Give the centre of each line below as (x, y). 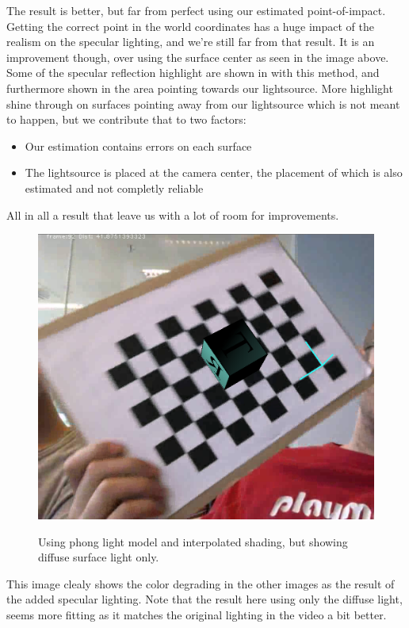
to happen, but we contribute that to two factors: (126, 119)
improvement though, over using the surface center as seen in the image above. (198, 57)
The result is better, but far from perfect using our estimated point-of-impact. (196, 10)
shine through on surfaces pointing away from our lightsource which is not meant (203, 103)
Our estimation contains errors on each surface (138, 146)
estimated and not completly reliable (114, 188)
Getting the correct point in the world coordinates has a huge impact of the (190, 26)
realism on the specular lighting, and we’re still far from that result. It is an (191, 42)
